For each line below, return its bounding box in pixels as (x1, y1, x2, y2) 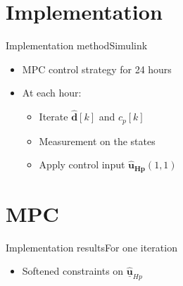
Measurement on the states (39, 133, 156, 148)
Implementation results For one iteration (6, 240, 177, 254)
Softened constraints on (22, 263, 124, 278)
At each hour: (22, 85, 82, 100)
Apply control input (39, 157, 125, 172)
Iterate (39, 109, 68, 124)
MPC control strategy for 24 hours (22, 61, 172, 76)
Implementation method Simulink (6, 38, 148, 53)
